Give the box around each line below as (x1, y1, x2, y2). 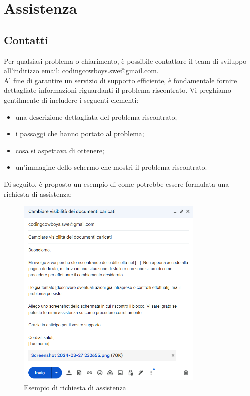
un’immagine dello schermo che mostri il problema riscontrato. (15, 162, 207, 172)
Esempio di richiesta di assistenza (24, 382, 126, 392)
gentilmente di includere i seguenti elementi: (4, 94, 139, 105)
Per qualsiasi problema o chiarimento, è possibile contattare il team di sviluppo (4, 55, 247, 66)
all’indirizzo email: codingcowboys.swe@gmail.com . (4, 65, 159, 76)
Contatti (4, 32, 48, 47)
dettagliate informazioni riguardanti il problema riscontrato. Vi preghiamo (4, 85, 231, 95)
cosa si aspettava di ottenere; (15, 145, 104, 155)
